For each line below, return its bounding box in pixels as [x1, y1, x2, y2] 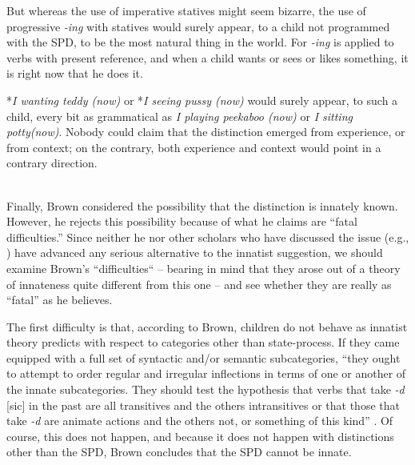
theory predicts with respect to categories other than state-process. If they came [6, 334, 400, 351]
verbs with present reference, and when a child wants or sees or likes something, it [6, 49, 409, 66]
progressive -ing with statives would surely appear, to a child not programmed [6, 18, 390, 34]
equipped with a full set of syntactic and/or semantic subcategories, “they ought [6, 349, 401, 366]
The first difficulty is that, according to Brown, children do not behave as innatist [6, 318, 408, 335]
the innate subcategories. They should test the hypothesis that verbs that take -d [6, 381, 405, 398]
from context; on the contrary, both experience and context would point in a [6, 138, 381, 155]
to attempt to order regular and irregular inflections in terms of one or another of [6, 365, 406, 382]
